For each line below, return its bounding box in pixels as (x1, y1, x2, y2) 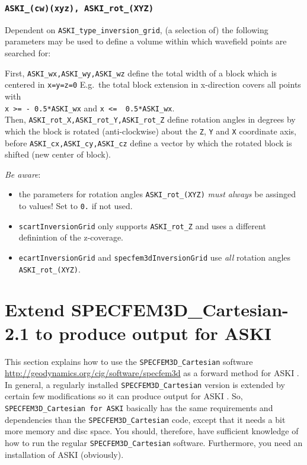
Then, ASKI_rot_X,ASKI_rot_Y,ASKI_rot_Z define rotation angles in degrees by (5, 113, 296, 126)
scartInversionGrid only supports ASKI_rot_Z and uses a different (18, 219, 266, 232)
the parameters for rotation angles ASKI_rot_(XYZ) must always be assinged (18, 188, 296, 200)
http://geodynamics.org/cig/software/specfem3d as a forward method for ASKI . (5, 367, 299, 379)
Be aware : (5, 168, 41, 180)
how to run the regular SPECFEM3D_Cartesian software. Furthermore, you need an (5, 436, 303, 448)
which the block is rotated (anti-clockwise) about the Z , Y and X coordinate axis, (5, 124, 297, 137)
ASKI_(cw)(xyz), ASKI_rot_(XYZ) (5, 3, 154, 13)
